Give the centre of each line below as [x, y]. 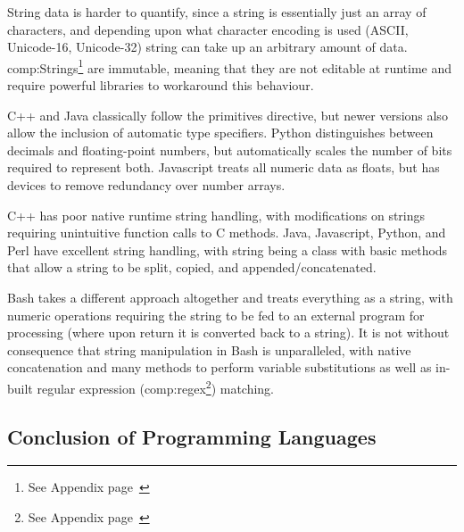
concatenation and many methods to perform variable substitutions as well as [220, 367]
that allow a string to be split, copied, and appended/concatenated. [192, 267]
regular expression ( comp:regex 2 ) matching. [156, 387]
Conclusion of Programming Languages [192, 436]
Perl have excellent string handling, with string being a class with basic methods [228, 249]
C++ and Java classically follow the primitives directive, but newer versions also [228, 115]
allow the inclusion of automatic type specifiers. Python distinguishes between [220, 133]
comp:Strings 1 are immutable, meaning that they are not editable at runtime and [230, 66]
